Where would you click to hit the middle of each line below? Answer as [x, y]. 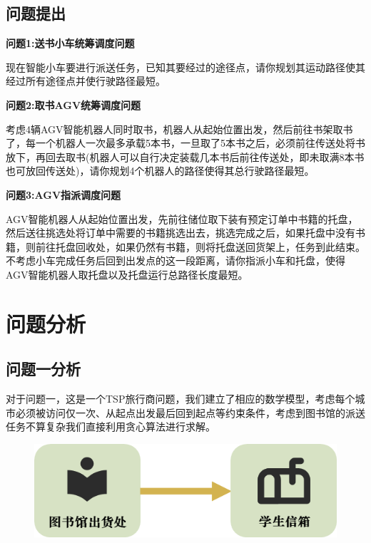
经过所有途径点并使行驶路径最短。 [86, 81]
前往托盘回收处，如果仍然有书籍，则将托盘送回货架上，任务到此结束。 [200, 246]
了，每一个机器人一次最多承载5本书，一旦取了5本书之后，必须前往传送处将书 [185, 143]
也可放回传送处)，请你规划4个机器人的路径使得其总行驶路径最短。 [160, 171]
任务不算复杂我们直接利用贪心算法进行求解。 [111, 426]
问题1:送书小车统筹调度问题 [70, 43]
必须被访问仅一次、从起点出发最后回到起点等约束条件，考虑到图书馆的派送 [190, 412]
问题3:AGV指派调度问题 [63, 194]
